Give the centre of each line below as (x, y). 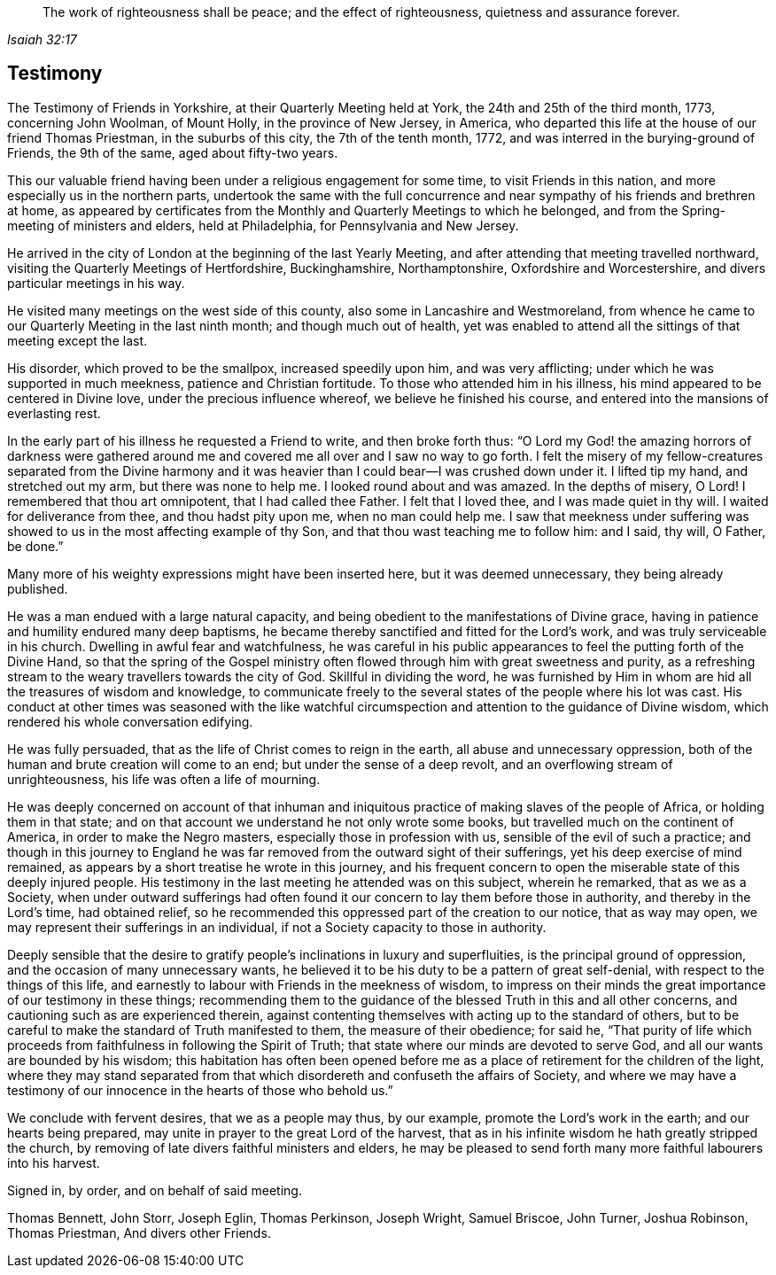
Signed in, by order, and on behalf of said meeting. (155, 1190)
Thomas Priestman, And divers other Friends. (139, 1232)
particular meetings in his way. (96, 283)
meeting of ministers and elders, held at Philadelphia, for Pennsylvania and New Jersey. (263, 225)
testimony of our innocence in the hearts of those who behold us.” (200, 1090)
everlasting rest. (54, 413)
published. (38, 588)
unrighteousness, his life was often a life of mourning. (164, 779)
